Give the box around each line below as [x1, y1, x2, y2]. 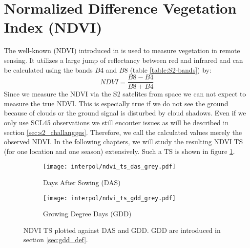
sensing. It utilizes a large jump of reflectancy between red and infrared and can [4, 55, 243, 65]
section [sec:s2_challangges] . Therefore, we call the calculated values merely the [4, 127, 242, 137]
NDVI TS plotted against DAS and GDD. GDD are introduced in [23, 225, 221, 235]
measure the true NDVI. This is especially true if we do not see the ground [4, 98, 229, 108]
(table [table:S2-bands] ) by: [130, 64, 211, 75]
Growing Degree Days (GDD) [43, 209, 132, 219]
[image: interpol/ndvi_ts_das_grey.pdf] [43, 163, 176, 171]
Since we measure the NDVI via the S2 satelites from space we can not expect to [4, 89, 246, 99]
